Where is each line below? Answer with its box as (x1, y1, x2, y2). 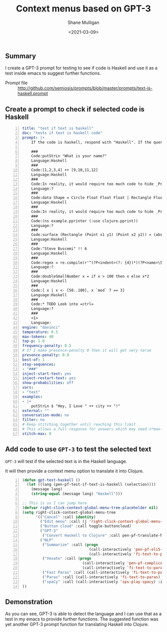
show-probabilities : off (22, 380, 74, 386)
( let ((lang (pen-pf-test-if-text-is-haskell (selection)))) (26, 482, 156, 487)
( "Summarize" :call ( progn (42, 542, 98, 547)
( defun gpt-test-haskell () (22, 477, 81, 483)
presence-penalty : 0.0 (22, 353, 70, 358)
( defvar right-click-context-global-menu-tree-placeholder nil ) (22, 505, 158, 510)
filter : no (22, 418, 45, 422)
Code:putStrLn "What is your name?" (31, 154, 107, 159)
